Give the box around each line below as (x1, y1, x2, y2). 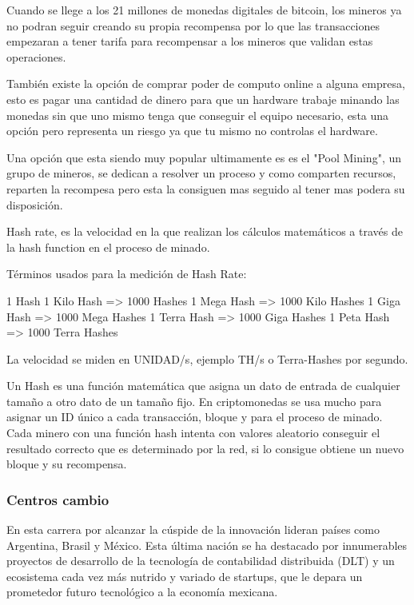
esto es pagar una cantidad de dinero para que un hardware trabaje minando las (6, 90, 400, 107)
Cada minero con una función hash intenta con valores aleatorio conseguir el (6, 424, 380, 441)
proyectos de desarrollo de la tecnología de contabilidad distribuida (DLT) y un (6, 552, 395, 569)
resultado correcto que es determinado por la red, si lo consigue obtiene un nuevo (6, 440, 404, 456)
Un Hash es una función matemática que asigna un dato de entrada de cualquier (6, 377, 400, 394)
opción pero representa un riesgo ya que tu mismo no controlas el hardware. (6, 122, 378, 139)
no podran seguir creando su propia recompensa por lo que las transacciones (6, 17, 380, 34)
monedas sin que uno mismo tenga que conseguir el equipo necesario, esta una (6, 106, 389, 123)
